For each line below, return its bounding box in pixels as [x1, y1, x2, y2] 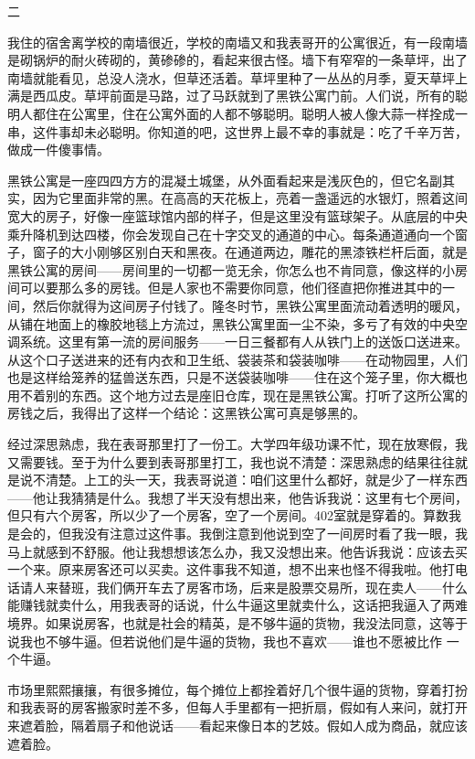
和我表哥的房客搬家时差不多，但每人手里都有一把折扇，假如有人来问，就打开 [7, 698, 468, 717]
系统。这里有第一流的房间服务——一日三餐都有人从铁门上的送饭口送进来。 [19, 332, 468, 351]
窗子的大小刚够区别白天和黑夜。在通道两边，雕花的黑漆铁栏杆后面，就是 [32, 242, 468, 262]
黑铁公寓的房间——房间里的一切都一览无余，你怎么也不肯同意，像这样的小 [7, 260, 455, 279]
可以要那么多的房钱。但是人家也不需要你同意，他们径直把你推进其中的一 [19, 278, 455, 297]
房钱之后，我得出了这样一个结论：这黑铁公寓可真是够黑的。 [7, 403, 365, 422]
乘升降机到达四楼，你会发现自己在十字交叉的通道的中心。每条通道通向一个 [7, 224, 455, 243]
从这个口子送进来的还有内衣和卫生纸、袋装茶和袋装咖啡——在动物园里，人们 [7, 349, 468, 369]
